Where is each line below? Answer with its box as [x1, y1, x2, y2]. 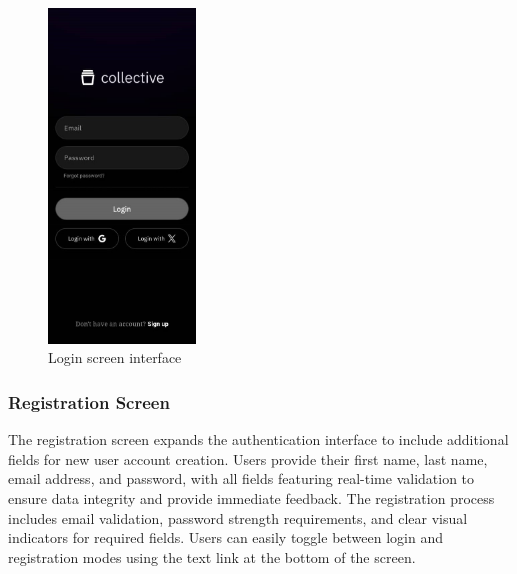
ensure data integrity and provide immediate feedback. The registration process [8, 488, 495, 508]
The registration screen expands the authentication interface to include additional [8, 429, 509, 450]
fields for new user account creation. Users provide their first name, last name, [8, 448, 488, 469]
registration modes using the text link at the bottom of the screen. [8, 546, 416, 567]
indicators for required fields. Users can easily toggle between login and [8, 527, 443, 548]
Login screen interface [48, 347, 182, 368]
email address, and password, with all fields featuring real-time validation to [8, 468, 475, 489]
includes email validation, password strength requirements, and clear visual [8, 507, 468, 528]
